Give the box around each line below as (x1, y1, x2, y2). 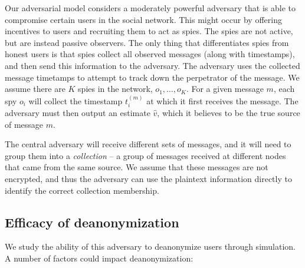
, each (273, 82, 295, 95)
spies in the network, (78, 82, 153, 95)
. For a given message (186, 82, 264, 95)
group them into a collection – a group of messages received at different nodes (5, 149, 286, 161)
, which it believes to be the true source (157, 106, 300, 118)
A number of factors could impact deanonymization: (5, 252, 194, 264)
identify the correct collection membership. (5, 184, 159, 196)
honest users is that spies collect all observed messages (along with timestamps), (5, 48, 295, 60)
